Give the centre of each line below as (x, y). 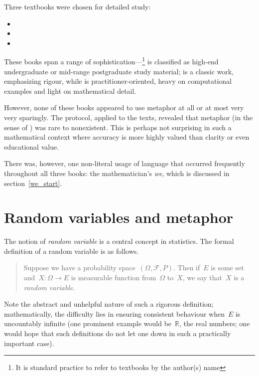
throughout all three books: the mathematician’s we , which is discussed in (117, 173)
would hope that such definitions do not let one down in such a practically (118, 333)
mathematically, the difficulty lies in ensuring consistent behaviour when (114, 313)
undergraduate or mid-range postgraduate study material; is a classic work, (119, 71)
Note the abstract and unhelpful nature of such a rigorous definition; (109, 304)
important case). (29, 343)
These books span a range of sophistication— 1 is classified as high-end (111, 61)
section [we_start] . (33, 183)
